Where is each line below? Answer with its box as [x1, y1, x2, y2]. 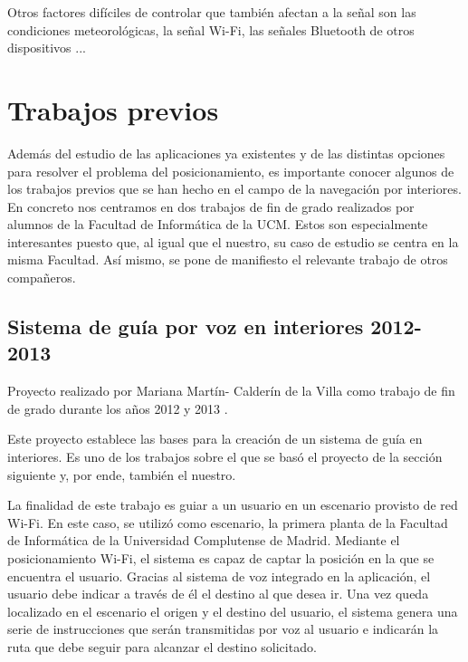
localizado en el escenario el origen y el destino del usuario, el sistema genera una [7, 601, 458, 620]
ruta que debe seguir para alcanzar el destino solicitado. [7, 637, 317, 656]
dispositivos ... [7, 38, 86, 57]
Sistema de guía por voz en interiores [7, 312, 364, 341]
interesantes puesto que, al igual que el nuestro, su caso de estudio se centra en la [7, 232, 459, 251]
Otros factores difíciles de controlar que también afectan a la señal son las [7, 3, 416, 21]
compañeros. [7, 268, 76, 287]
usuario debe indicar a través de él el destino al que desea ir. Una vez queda [7, 584, 429, 603]
